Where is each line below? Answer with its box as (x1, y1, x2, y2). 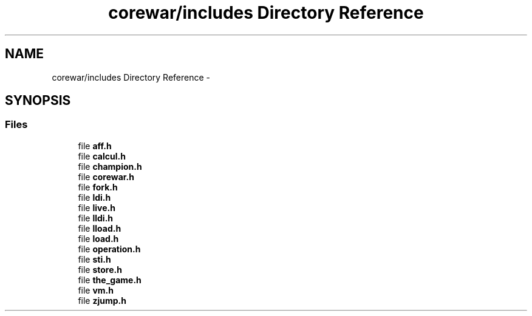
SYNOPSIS (5, 93, 71, 109)
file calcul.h (78, 150, 126, 161)
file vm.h (78, 284, 114, 295)
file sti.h (78, 254, 111, 264)
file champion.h (78, 161, 142, 172)
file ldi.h (78, 192, 111, 203)
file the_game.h (78, 274, 142, 285)
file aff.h (78, 140, 112, 151)
